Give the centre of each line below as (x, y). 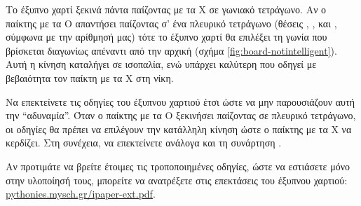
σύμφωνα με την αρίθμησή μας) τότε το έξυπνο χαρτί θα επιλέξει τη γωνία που (166, 37)
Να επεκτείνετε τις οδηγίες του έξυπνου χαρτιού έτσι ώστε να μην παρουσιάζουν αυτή (180, 101)
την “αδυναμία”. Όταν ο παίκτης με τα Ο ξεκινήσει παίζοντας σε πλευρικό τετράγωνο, (181, 115)
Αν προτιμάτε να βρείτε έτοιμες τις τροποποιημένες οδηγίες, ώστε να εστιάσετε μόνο (178, 166)
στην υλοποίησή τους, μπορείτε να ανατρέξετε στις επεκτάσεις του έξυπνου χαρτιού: (177, 180)
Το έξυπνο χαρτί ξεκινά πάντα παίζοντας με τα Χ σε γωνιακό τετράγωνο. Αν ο (166, 9)
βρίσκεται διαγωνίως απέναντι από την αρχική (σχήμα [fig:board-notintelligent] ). (171, 50)
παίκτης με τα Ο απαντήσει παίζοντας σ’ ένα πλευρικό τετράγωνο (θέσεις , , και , (171, 23)
